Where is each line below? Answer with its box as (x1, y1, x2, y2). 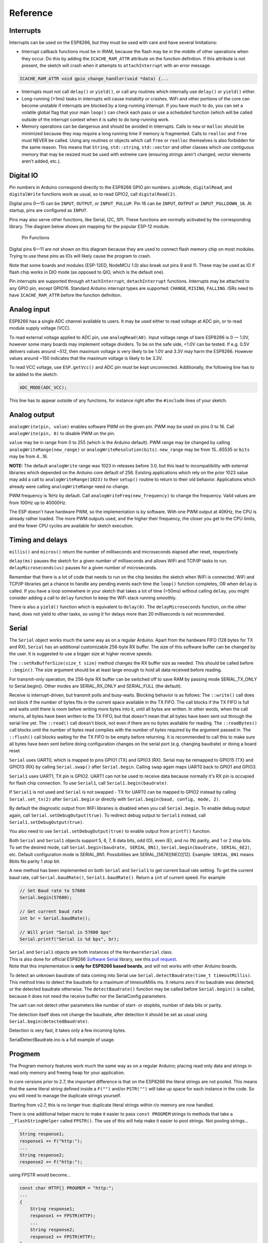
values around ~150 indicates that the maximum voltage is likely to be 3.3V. (9, 355, 163, 361)
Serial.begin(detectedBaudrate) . (9, 1018, 89, 1024)
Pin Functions (21, 235, 50, 241)
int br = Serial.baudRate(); (19, 915, 91, 921)
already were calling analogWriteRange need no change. (9, 483, 130, 489)
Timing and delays (9, 535, 68, 544)
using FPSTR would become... (9, 1171, 71, 1178)
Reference (9, 7, 53, 18)
